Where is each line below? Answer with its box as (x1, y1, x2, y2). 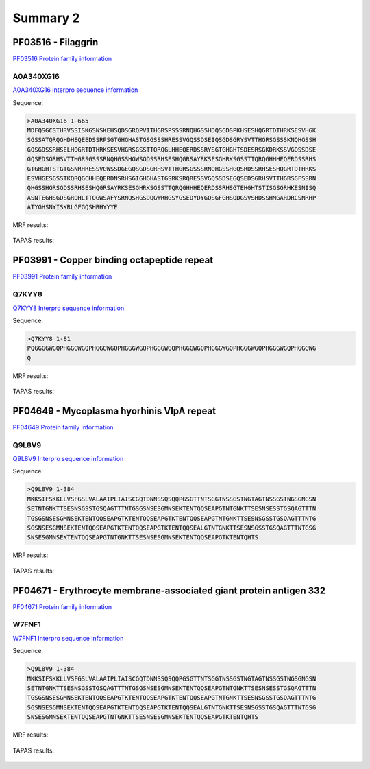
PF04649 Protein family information (12, 423, 114, 431)
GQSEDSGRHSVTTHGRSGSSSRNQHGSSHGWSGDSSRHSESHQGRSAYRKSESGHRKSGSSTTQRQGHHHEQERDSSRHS (27, 155, 317, 163)
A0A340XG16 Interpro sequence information (12, 86, 138, 94)
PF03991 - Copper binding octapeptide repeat (12, 255, 214, 266)
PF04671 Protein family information (12, 602, 112, 611)
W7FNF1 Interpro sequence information (12, 634, 124, 642)
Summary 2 (12, 10, 80, 25)
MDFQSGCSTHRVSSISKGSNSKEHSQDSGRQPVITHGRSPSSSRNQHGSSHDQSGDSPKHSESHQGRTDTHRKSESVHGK (27, 126, 317, 134)
